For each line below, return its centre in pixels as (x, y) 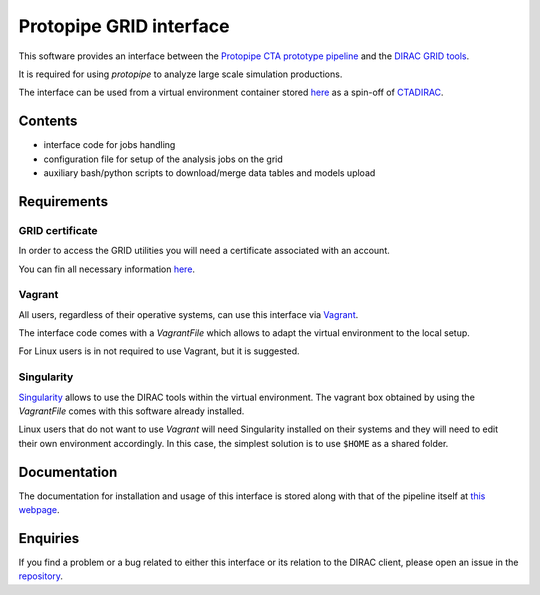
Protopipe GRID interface (124, 26)
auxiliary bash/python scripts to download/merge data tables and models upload (209, 173)
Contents (48, 121)
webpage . (39, 510)
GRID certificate (58, 230)
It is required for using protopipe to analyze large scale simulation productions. (180, 74)
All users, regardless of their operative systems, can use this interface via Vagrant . (188, 314)
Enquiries (49, 538)
